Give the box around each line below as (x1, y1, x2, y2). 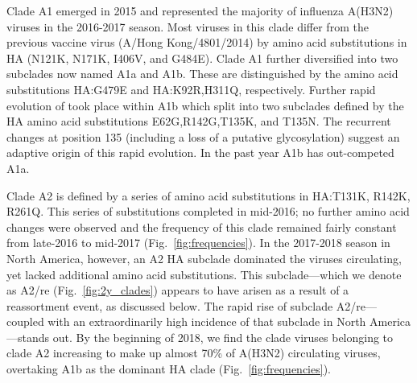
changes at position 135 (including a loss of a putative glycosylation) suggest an (6, 128, 400, 145)
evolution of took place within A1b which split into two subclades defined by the (6, 97, 404, 113)
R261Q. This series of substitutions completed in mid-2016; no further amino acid (6, 203, 410, 220)
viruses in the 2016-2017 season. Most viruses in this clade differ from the (6, 18, 369, 35)
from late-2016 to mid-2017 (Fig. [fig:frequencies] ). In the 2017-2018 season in (6, 234, 390, 251)
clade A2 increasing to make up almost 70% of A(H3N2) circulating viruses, (6, 344, 381, 361)
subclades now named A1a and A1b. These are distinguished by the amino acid (6, 65, 398, 82)
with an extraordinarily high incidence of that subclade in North (47, 313, 366, 330)
